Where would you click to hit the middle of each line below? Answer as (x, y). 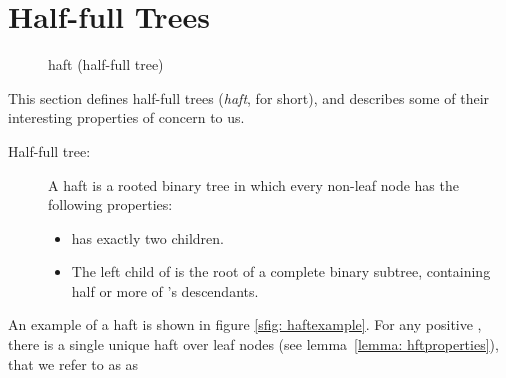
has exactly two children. (147, 237)
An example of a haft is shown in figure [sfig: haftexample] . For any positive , (245, 324)
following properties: (110, 204)
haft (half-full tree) (106, 64)
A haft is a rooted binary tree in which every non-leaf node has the (253, 184)
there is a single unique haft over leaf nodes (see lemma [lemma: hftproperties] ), (253, 344)
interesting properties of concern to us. (126, 117)
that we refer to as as (73, 363)
